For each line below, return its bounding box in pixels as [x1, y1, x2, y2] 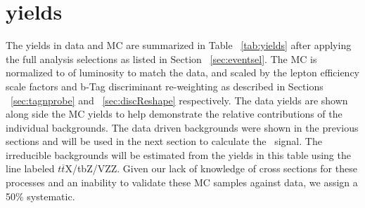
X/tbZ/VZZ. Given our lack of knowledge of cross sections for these [65, 161, 357, 176]
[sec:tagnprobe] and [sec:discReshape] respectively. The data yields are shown [11, 92, 348, 107]
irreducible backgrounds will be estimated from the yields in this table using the [6, 147, 351, 162]
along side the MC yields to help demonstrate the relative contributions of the [6, 106, 342, 121]
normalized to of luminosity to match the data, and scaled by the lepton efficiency [6, 65, 360, 80]
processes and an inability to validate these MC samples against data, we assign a [6, 175, 358, 190]
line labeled [6, 161, 55, 176]
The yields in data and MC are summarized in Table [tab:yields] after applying [6, 38, 352, 53]
